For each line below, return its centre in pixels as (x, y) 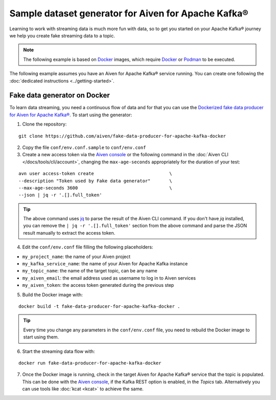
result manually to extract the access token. (69, 233)
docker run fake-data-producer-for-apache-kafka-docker (90, 363)
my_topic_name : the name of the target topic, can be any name (90, 271)
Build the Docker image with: (52, 294)
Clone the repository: (44, 124)
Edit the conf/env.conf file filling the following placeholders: (88, 247)
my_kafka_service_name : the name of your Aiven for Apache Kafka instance (105, 264)
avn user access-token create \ (95, 174)
